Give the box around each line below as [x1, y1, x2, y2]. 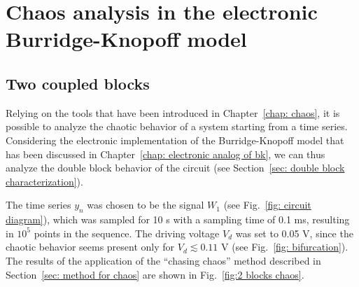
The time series [6, 197, 71, 212]
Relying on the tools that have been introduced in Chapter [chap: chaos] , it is [6, 105, 340, 120]
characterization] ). [6, 174, 83, 188]
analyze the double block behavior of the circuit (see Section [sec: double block [6, 160, 345, 175]
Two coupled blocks [6, 72, 150, 94]
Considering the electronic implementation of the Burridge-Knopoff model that [6, 132, 344, 147]
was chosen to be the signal [87, 197, 204, 212]
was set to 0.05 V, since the [235, 225, 353, 240]
